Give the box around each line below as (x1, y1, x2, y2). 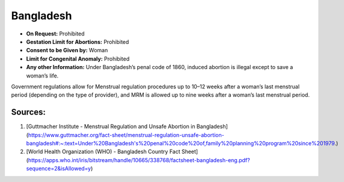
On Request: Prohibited (26, 30, 85, 37)
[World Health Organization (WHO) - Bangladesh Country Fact (26, 148, 180, 156)
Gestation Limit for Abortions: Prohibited (26, 38, 129, 45)
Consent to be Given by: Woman (26, 47, 108, 54)
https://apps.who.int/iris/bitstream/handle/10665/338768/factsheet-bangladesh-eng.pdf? (28, 156, 250, 163)
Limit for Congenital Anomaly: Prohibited (26, 55, 130, 62)
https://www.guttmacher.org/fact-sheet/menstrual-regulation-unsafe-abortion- (28, 131, 225, 138)
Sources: (11, 107, 46, 117)
